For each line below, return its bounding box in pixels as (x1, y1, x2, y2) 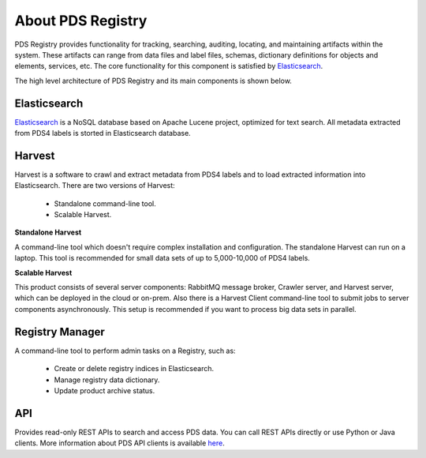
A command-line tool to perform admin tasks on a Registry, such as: (14, 346, 236, 355)
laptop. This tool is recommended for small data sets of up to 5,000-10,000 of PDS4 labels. (14, 253, 311, 263)
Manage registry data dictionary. (54, 375, 160, 385)
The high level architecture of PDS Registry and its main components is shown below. (14, 76, 292, 85)
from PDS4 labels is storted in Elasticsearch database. (14, 129, 191, 138)
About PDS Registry (14, 12, 148, 29)
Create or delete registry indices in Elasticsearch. (54, 364, 215, 374)
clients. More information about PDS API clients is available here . (14, 438, 225, 448)
